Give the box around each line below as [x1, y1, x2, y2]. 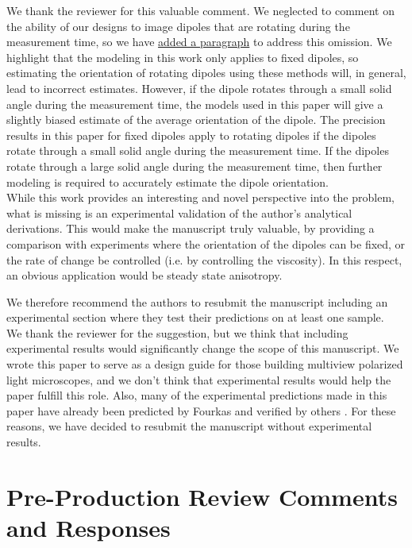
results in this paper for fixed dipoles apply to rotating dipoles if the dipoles [6, 126, 376, 143]
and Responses [6, 511, 171, 543]
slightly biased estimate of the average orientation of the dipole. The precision [6, 111, 386, 128]
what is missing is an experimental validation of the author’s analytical [6, 204, 352, 221]
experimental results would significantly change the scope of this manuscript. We [6, 340, 399, 357]
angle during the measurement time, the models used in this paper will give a [6, 95, 383, 112]
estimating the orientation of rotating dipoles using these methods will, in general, [6, 64, 406, 81]
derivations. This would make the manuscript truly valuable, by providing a [6, 220, 375, 237]
